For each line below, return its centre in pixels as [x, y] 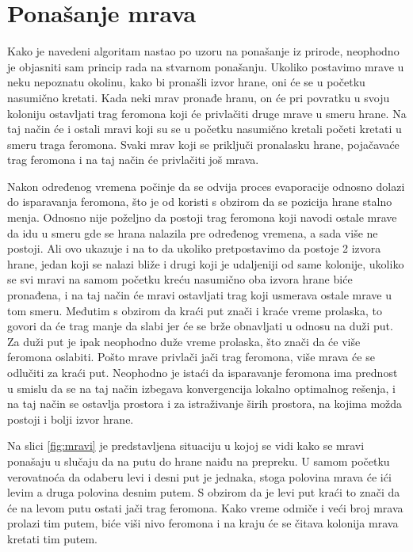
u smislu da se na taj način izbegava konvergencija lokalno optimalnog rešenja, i [201, 388]
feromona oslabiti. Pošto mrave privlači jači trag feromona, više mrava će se [191, 357]
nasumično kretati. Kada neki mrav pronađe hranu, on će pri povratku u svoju [199, 97]
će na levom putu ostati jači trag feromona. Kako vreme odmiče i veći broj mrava [205, 507]
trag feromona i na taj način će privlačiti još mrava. [133, 160]
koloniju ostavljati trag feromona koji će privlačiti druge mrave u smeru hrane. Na [207, 113]
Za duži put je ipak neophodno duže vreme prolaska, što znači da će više [184, 341]
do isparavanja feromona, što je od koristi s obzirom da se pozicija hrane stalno [200, 202]
